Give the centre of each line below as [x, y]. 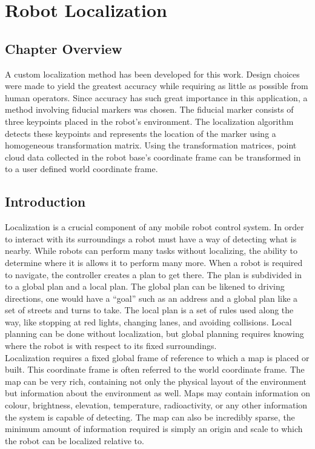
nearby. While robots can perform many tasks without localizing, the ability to [151, 251]
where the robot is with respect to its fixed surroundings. [111, 346]
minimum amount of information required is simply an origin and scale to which [154, 429]
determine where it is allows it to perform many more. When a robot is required [154, 262]
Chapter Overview [64, 48]
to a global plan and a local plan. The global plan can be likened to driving [145, 286]
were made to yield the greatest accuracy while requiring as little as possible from [157, 86]
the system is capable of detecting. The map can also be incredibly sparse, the [150, 417]
